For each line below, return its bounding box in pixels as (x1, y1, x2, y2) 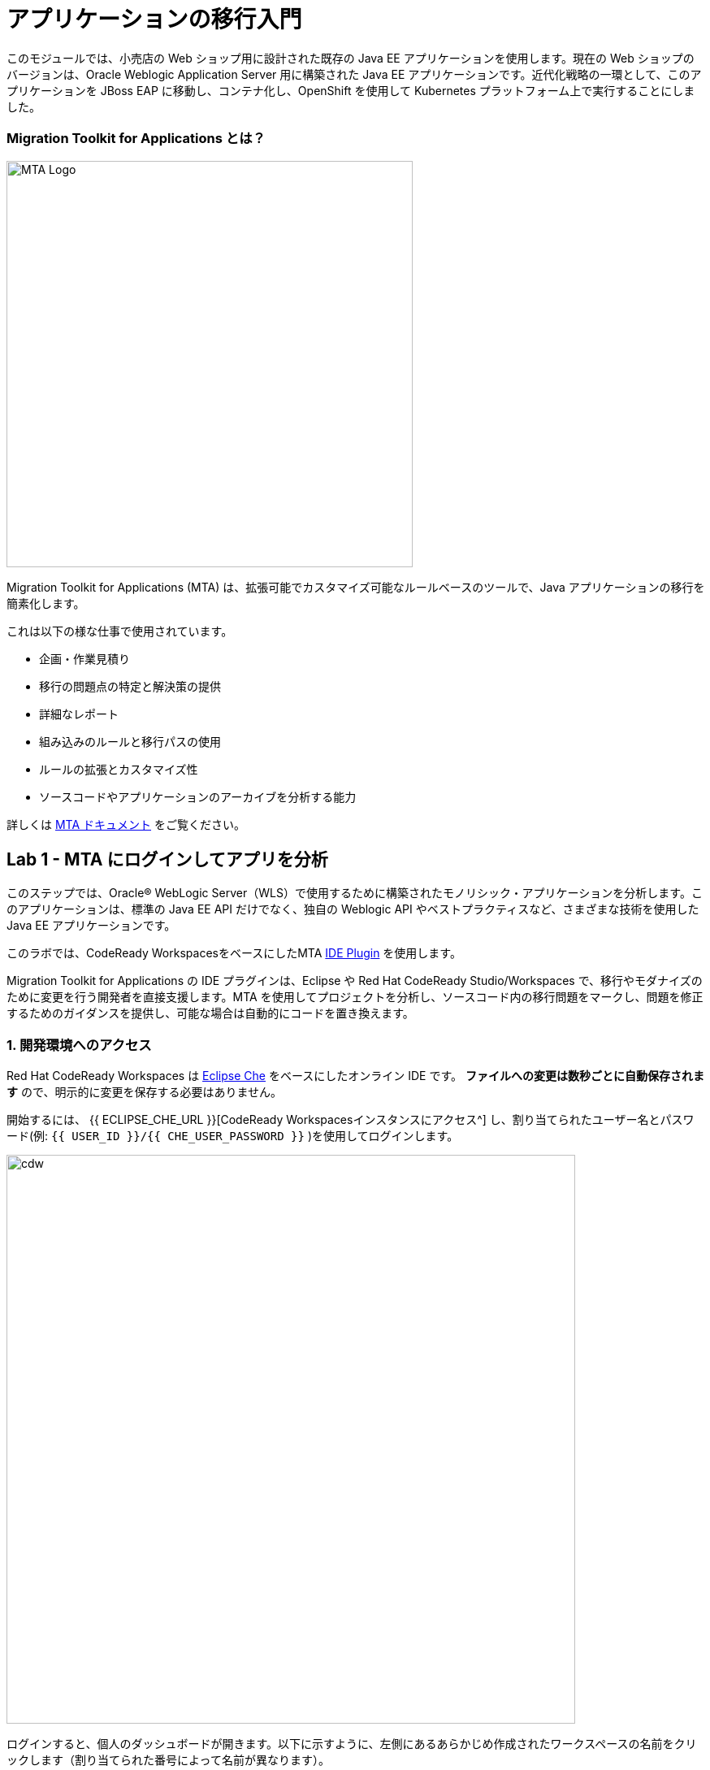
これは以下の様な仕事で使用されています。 (6, 623, 233, 638)
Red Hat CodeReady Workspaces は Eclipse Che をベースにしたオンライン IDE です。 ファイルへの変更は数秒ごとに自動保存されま (6, 1069, 704, 1083)
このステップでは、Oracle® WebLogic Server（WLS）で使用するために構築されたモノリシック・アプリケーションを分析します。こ (6, 886, 703, 900)
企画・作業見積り (39, 651, 130, 666)
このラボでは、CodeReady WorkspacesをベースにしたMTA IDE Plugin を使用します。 (6, 946, 461, 961)
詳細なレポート (39, 706, 119, 721)
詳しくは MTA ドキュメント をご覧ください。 (6, 817, 245, 831)
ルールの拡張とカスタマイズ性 (39, 761, 198, 776)
